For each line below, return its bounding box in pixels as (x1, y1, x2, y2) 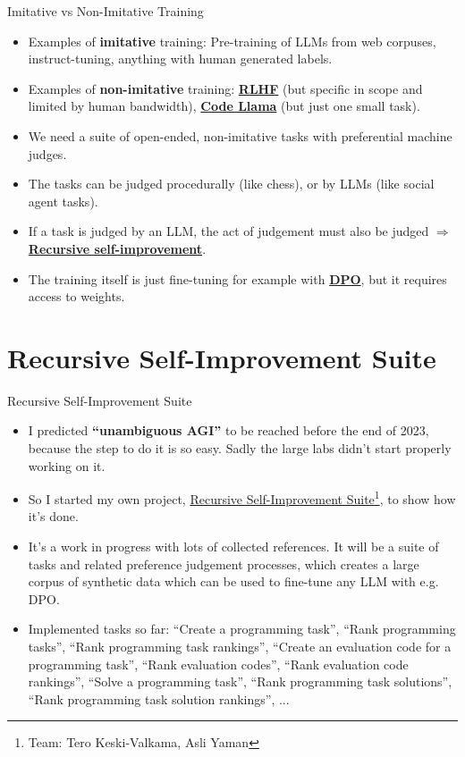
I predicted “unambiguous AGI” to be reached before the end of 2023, (28, 421, 429, 440)
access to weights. (28, 287, 125, 306)
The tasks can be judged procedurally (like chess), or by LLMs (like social (28, 174, 435, 193)
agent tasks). (28, 191, 98, 210)
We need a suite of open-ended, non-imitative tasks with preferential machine (28, 126, 452, 145)
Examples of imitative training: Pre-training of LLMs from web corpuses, (28, 31, 436, 50)
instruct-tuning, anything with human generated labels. (28, 49, 333, 68)
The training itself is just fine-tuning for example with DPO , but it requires (28, 269, 447, 288)
